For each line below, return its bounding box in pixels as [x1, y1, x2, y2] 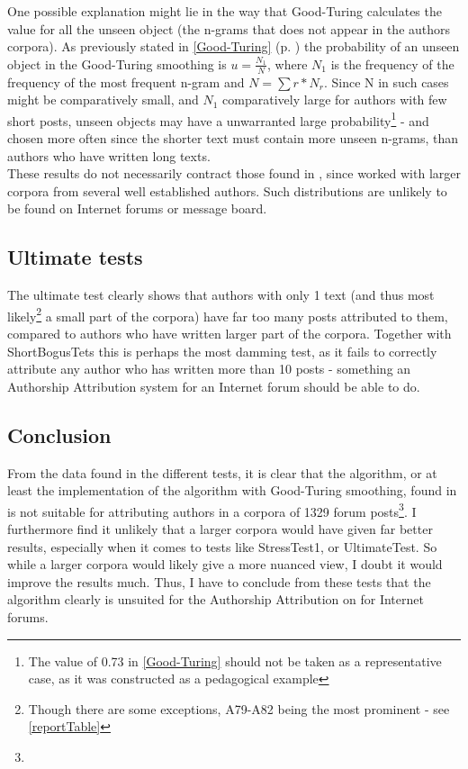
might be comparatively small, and [7, 90, 199, 109]
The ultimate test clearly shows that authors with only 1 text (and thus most [7, 285, 435, 304]
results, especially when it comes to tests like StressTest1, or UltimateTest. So [7, 537, 437, 556]
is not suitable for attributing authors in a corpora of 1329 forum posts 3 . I [7, 499, 417, 520]
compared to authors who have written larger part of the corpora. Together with [7, 324, 452, 343]
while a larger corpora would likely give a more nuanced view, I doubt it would [7, 555, 443, 574]
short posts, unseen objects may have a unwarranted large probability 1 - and [7, 108, 429, 130]
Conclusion [7, 421, 112, 448]
